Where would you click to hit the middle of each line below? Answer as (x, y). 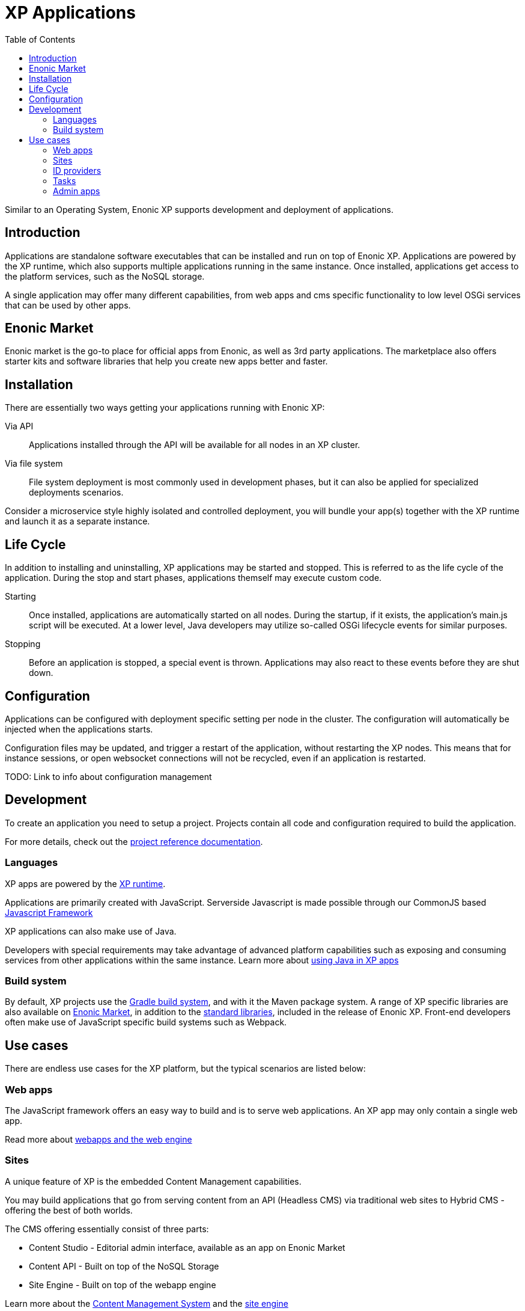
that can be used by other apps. (68, 305)
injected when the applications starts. (79, 729)
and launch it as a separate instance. (77, 521)
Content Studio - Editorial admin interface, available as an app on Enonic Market (187, 1247)
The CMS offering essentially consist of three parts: (107, 1229)
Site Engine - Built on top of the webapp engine (123, 1285)
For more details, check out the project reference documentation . (134, 841)
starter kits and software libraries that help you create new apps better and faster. (166, 361)
